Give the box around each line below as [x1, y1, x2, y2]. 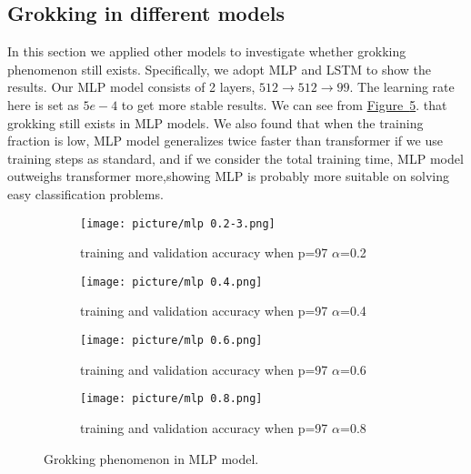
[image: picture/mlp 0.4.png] [80, 275, 263, 288]
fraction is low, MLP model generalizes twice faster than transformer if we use [7, 131, 443, 150]
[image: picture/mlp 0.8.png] [80, 392, 263, 406]
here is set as [7, 95, 79, 114]
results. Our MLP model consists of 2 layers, [7, 77, 256, 96]
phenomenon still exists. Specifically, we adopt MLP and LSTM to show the [7, 59, 432, 78]
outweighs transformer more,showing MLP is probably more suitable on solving [7, 166, 450, 186]
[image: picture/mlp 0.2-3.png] [80, 217, 276, 230]
